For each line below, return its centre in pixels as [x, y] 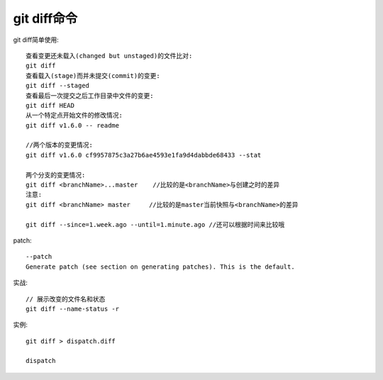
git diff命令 [45, 18]
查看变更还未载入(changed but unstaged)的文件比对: [109, 56]
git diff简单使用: [36, 40]
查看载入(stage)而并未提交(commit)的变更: [93, 76]
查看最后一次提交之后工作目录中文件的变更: [90, 95]
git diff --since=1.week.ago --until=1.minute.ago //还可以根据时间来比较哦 [155, 224]
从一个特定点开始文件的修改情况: [74, 116]
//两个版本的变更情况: [60, 145]
